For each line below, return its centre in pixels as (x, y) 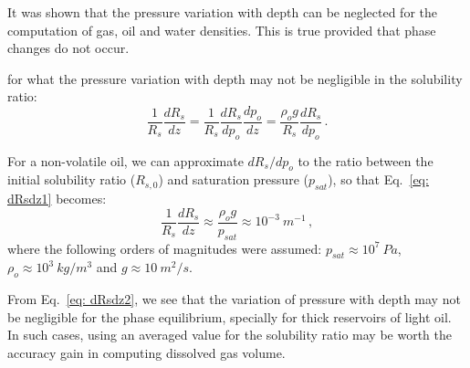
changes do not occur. (68, 48)
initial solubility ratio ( (72, 179)
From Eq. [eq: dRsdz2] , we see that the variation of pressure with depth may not (234, 299)
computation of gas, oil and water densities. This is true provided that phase (222, 30)
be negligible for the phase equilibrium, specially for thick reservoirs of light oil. (230, 316)
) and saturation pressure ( (233, 179)
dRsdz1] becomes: (57, 199)
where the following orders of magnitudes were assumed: (165, 248)
